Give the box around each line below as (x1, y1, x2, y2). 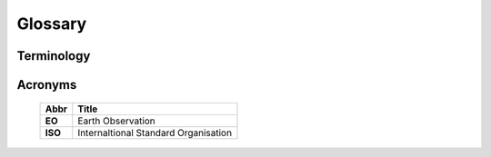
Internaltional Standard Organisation (77, 126, 232, 139)
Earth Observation (77, 114, 156, 127)
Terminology (16, 48, 91, 64)
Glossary (16, 14, 87, 34)
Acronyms (16, 77, 77, 93)
